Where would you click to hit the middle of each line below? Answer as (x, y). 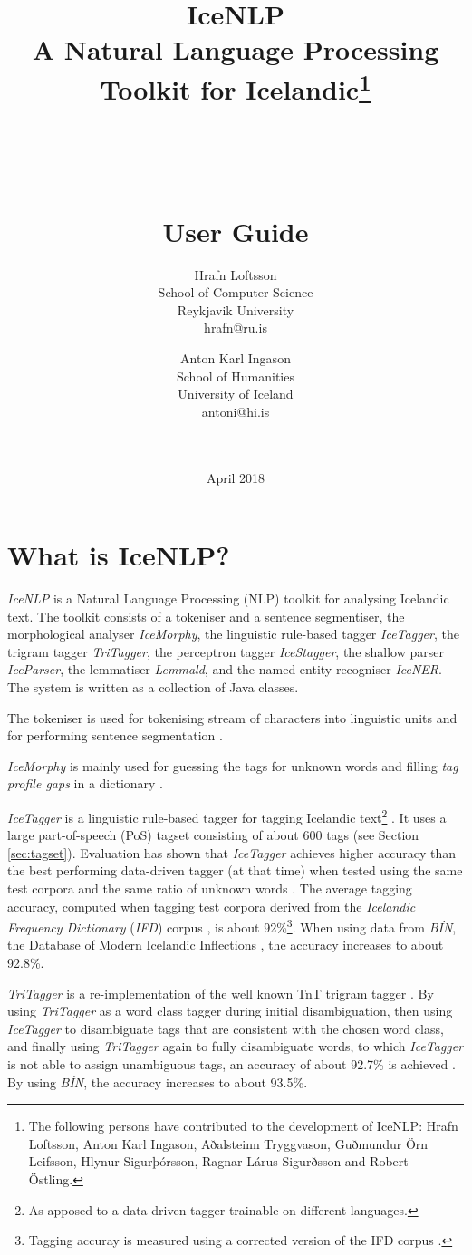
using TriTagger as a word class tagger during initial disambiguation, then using (230, 1011)
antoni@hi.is (236, 411)
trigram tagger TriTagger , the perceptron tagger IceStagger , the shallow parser (226, 651)
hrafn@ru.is (236, 328)
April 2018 (236, 477)
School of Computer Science (236, 292)
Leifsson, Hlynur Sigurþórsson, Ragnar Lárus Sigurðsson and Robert (218, 1161)
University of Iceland (236, 394)
